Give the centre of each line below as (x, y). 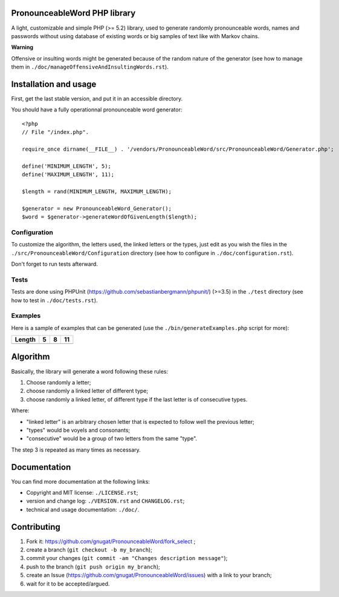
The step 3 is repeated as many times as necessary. (76, 450)
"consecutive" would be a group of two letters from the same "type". (112, 438)
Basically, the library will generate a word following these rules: (90, 371)
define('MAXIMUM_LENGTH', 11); (68, 175)
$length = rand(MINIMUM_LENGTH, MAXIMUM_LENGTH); (97, 191)
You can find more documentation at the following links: (81, 481)
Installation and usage (54, 84)
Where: (20, 411)
